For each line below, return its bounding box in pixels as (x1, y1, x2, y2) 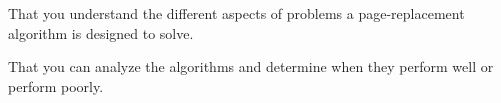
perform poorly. (8, 75, 104, 96)
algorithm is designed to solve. (8, 22, 194, 43)
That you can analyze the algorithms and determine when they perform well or (8, 56, 494, 77)
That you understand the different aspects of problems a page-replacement (8, 3, 465, 23)
